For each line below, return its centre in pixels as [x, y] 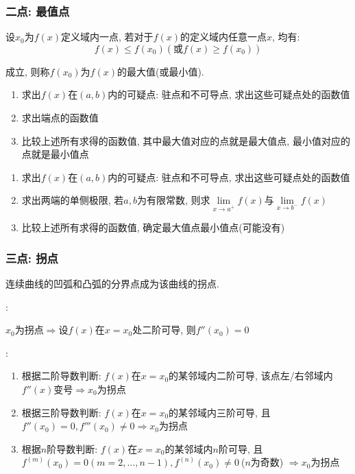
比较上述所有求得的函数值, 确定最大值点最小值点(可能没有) [153, 227]
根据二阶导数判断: [61, 376]
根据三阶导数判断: [61, 412]
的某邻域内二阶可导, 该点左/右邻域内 [251, 376]
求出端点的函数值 [60, 117]
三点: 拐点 [32, 258]
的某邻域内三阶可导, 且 [220, 412]
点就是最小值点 [55, 154]
